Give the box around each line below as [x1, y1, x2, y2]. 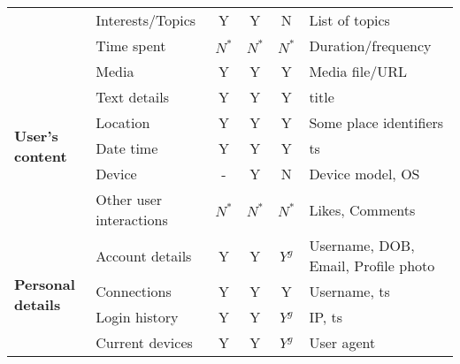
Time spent [96, 35, 166, 56]
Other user [96, 189, 163, 209]
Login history [96, 307, 179, 327]
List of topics [309, 10, 390, 30]
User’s [14, 125, 58, 146]
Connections [96, 281, 172, 301]
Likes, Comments [309, 199, 416, 220]
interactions [96, 209, 168, 230]
